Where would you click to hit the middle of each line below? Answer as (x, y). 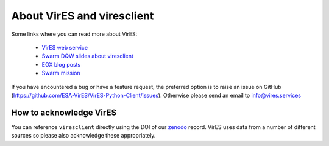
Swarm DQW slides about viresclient (88, 56)
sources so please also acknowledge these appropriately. (83, 136)
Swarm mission (61, 73)
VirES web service (65, 47)
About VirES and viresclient (83, 16)
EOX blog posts (61, 64)
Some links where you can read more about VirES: (74, 34)
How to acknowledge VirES (64, 112)
